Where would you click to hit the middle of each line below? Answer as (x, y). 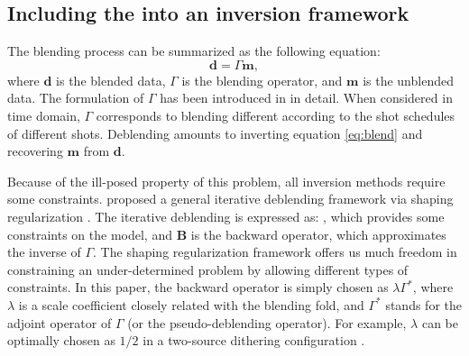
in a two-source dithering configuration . (254, 340)
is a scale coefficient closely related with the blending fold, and (191, 304)
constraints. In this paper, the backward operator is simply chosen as (198, 287)
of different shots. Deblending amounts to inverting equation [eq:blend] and (215, 133)
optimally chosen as (61, 340)
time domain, (44, 115)
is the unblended (408, 80)
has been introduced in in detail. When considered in (306, 98)
